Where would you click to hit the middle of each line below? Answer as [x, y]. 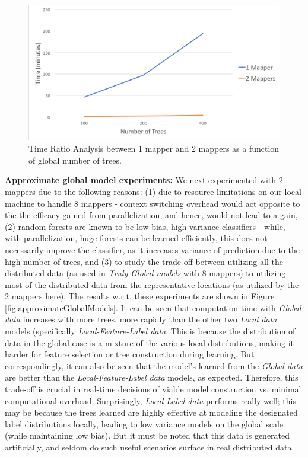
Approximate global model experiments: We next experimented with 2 [144, 180]
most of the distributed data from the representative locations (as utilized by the [152, 284]
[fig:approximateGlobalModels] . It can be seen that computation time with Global [153, 307]
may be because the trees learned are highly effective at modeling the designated [151, 412]
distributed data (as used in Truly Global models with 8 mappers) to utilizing [145, 273]
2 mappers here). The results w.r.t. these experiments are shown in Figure [140, 296]
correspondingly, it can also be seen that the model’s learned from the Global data [154, 365]
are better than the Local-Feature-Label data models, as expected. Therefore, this [152, 377]
